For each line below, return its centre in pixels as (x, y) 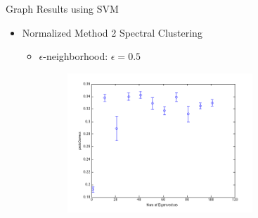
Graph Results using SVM (62, 8)
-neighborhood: (76, 56)
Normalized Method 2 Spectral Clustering (112, 32)
